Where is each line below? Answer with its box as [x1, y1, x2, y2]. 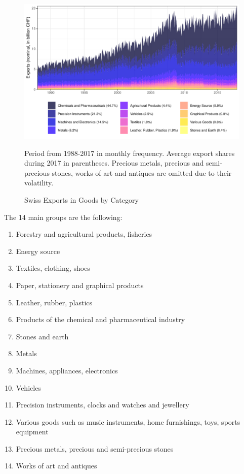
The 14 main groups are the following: [4, 211, 123, 222]
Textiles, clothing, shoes [16, 263, 90, 273]
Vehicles [16, 382, 41, 393]
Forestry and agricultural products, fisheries [16, 229, 152, 239]
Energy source [16, 245, 60, 256]
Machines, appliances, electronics [16, 365, 118, 375]
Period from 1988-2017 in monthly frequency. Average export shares [24, 147, 235, 158]
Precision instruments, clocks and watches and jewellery [16, 399, 189, 410]
